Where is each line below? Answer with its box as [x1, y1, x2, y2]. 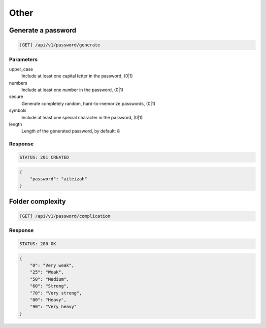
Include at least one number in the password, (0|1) [21, 87, 124, 93]
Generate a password [9, 26, 76, 34]
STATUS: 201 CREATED [19, 154, 69, 160]
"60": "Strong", [30, 283, 69, 289]
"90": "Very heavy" [30, 304, 77, 310]
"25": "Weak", [30, 269, 64, 275]
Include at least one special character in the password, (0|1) [21, 114, 143, 120]
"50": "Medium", [30, 276, 69, 282]
